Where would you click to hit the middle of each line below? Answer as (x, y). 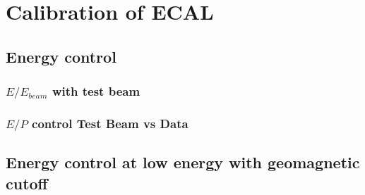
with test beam (96, 91)
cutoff (27, 183)
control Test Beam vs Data (110, 123)
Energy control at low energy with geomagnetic (183, 162)
